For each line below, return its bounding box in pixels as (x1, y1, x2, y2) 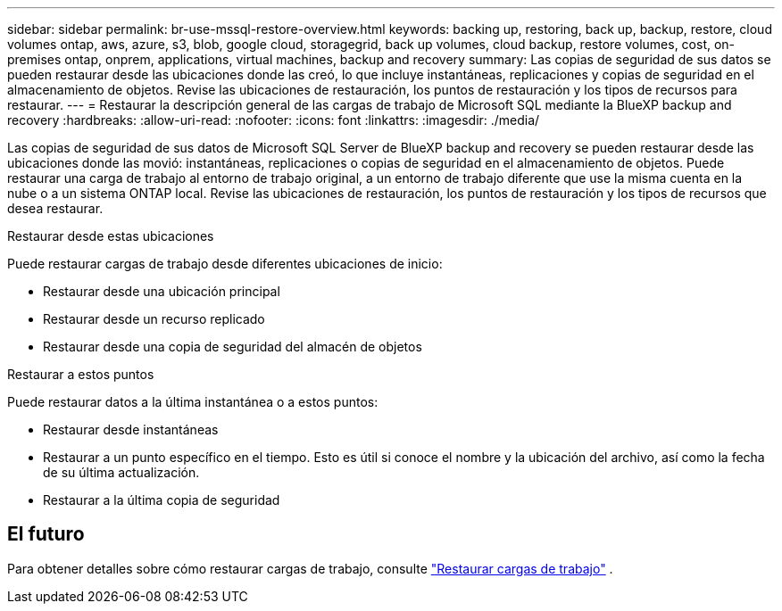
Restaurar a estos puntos (7, 367, 154, 382)
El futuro (7, 523, 85, 546)
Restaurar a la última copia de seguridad (43, 492, 280, 508)
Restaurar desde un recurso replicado (43, 311, 265, 326)
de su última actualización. (43, 465, 200, 480)
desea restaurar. (7, 201, 104, 216)
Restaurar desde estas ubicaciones (7, 228, 214, 244)
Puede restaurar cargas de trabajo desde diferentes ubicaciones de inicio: (7, 256, 443, 271)
